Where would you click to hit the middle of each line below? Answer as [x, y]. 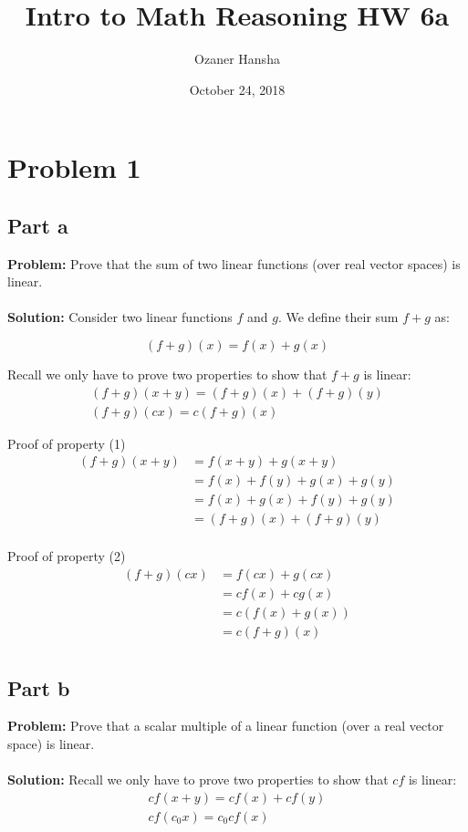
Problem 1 [74, 167]
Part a [38, 225]
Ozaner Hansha [237, 59]
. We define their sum [338, 317]
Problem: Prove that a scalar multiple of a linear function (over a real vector [226, 726]
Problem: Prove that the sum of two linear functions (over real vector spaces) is [234, 263]
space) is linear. [51, 744]
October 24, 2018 [237, 89]
